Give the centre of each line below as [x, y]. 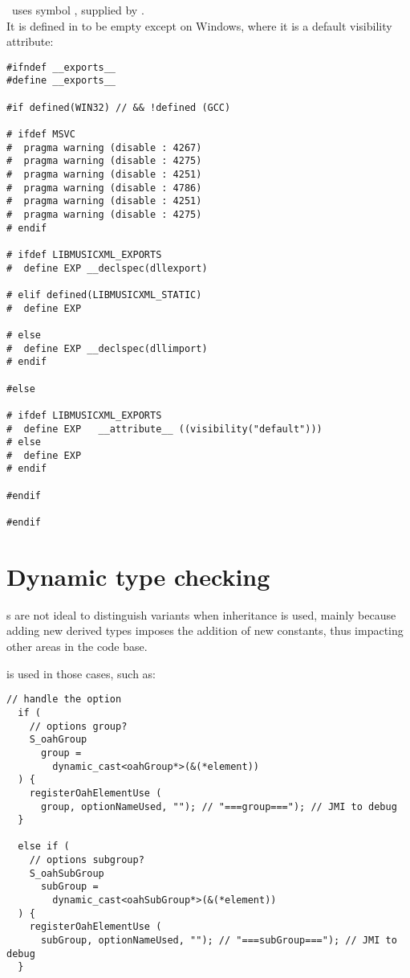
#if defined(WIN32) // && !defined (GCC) [119, 107]
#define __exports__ [61, 81]
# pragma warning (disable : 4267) [104, 147]
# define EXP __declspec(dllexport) [107, 268]
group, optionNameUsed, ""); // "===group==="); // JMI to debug [219, 806]
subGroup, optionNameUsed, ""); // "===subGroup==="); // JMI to [219, 941]
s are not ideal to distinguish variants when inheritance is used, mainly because [201, 614]
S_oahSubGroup [67, 873]
